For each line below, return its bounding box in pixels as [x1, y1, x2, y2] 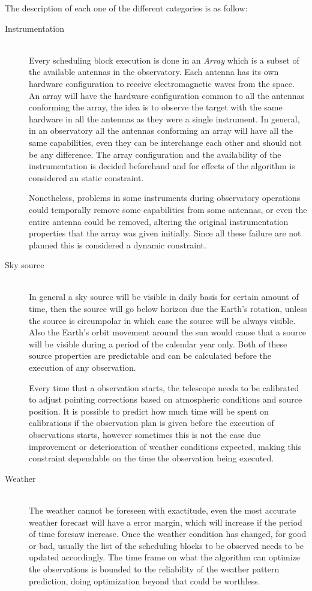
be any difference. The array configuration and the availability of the [29, 148, 281, 160]
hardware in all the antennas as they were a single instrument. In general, [29, 112, 300, 125]
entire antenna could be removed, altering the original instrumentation [29, 215, 289, 227]
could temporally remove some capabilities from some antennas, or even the [29, 203, 307, 215]
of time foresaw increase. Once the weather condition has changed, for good [29, 527, 307, 540]
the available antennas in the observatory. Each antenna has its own [29, 65, 279, 78]
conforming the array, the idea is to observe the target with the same [29, 101, 283, 113]
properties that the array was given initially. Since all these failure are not [29, 227, 301, 239]
